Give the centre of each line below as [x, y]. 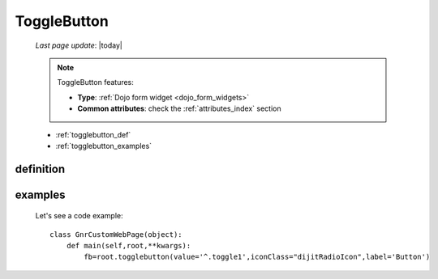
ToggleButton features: [95, 82]
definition [40, 169]
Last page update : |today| [79, 45]
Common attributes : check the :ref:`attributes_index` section [179, 108]
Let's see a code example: [79, 216]
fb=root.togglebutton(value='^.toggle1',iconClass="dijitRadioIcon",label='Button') [257, 257]
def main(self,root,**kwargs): [129, 246]
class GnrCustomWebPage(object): [116, 234]
